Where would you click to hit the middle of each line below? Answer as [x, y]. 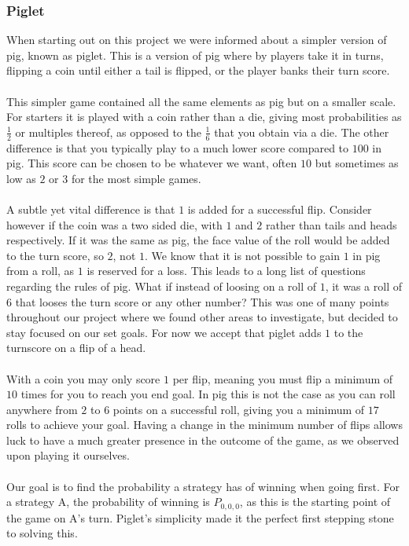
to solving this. [42, 533]
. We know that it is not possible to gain [242, 255]
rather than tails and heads [331, 224]
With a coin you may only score [83, 378]
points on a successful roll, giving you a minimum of [239, 409]
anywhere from [42, 409]
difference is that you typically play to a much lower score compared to [178, 147]
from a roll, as [41, 271]
